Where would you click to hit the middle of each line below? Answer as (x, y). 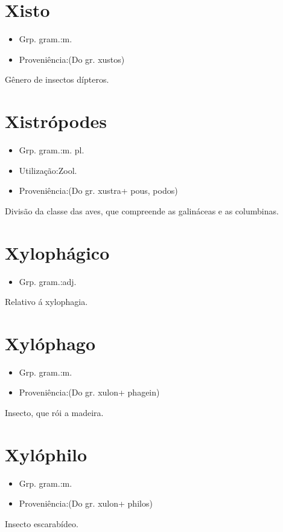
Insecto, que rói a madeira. (54, 413)
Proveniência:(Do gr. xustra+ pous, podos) (98, 191)
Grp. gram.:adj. (48, 281)
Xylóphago (50, 343)
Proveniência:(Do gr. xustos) (72, 59)
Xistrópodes (56, 121)
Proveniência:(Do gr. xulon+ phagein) (89, 392)
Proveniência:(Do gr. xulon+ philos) (86, 503)
